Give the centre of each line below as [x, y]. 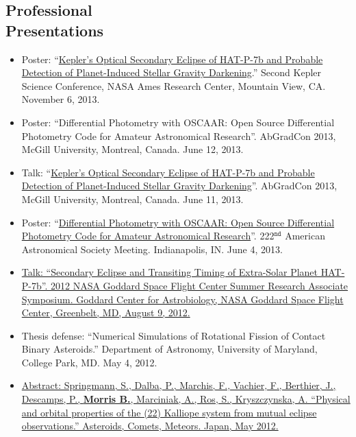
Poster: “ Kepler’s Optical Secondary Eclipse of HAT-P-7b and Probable [172, 59]
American [305, 236]
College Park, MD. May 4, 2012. [89, 362]
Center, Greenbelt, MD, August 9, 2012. [106, 312]
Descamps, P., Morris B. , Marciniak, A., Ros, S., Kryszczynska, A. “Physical [186, 399]
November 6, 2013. [61, 99]
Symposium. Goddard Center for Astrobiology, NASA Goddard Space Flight [182, 299]
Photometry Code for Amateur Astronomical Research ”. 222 [148, 236]
